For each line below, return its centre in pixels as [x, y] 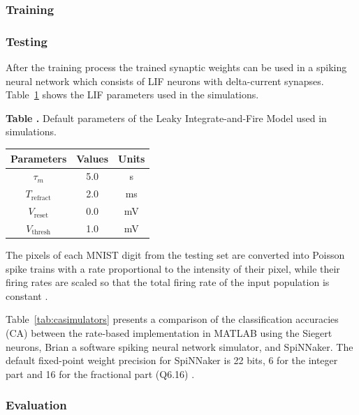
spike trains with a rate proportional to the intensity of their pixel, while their [173, 268]
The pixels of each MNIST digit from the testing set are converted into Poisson [175, 255]
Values [93, 158]
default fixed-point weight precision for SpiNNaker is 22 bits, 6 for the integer [172, 360]
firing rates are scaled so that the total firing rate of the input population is [168, 282]
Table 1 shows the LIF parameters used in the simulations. [132, 95]
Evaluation [36, 405]
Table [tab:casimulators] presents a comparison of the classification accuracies [172, 319]
